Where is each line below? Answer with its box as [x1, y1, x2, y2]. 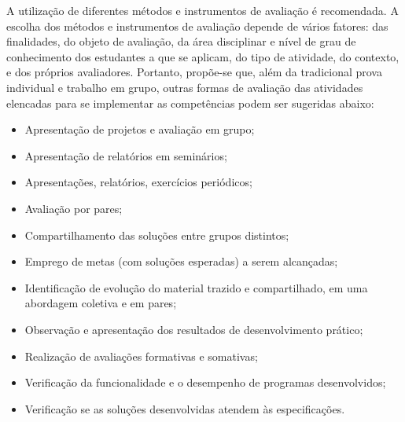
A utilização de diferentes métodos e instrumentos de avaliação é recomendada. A [6, 2, 399, 18]
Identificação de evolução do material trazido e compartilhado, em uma [24, 279, 368, 295]
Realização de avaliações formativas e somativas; [24, 347, 258, 364]
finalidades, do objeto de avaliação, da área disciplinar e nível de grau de [6, 33, 356, 50]
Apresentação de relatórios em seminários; [24, 147, 227, 163]
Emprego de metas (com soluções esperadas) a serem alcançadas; [24, 253, 338, 270]
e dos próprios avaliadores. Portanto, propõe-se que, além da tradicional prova [6, 64, 382, 80]
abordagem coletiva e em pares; [24, 295, 177, 311]
